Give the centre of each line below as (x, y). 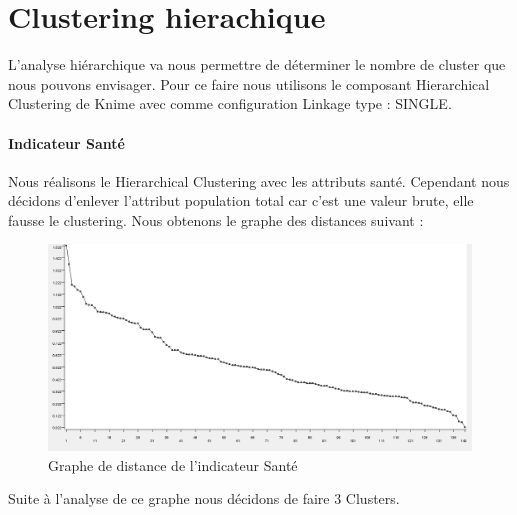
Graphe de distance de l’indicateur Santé (173, 464)
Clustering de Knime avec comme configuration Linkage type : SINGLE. (230, 103)
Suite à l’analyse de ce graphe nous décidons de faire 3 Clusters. (204, 498)
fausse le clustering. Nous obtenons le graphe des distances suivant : (216, 219)
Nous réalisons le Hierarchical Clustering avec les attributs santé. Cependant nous (259, 180)
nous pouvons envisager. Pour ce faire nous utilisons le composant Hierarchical (249, 83)
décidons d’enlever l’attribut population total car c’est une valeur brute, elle (241, 200)
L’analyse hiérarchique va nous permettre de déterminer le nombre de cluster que (257, 64)
